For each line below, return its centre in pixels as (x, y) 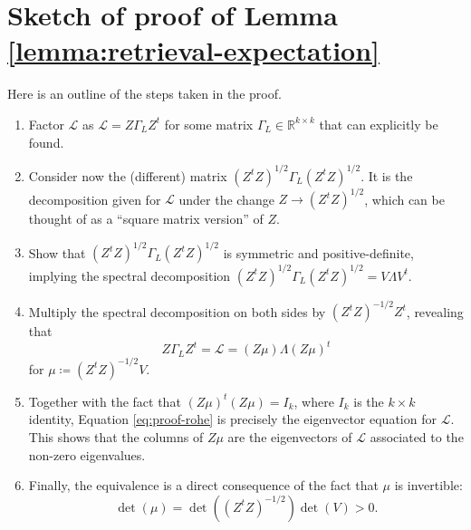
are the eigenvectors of (290, 436)
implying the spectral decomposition (130, 275)
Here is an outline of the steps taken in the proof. (144, 94)
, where (314, 401)
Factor (46, 124)
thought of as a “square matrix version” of (146, 219)
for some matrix (209, 124)
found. (46, 142)
